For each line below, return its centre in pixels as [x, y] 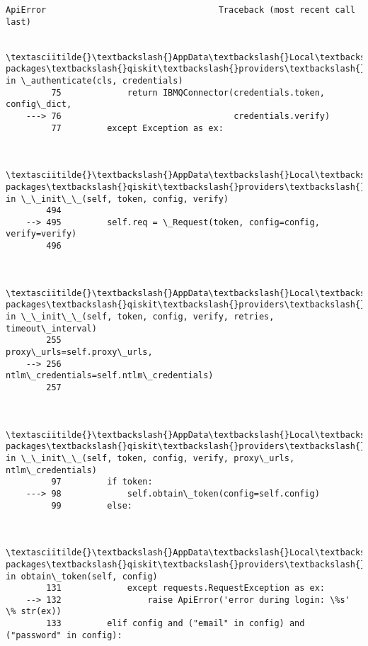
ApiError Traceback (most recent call [180, 10]
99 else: [92, 505]
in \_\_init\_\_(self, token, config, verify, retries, [140, 317]
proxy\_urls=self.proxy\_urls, [79, 352]
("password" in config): [64, 635]
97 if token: [102, 482]
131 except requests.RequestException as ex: [186, 588]
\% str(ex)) [34, 612]
